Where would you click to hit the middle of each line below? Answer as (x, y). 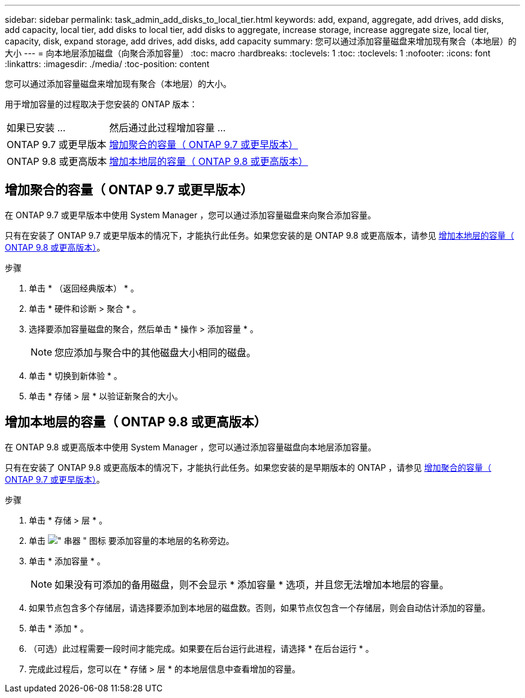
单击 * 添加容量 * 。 (67, 561)
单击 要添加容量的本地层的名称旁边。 (132, 540)
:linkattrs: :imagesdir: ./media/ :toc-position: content (107, 64)
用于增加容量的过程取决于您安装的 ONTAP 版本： (101, 104)
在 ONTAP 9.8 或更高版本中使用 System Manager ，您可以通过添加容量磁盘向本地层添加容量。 (191, 447)
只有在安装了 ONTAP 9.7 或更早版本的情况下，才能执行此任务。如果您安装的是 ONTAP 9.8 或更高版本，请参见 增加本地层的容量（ (260, 235)
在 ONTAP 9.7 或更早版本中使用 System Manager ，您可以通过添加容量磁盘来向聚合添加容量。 (191, 215)
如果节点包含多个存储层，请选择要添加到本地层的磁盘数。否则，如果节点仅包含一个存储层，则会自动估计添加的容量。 (260, 607)
